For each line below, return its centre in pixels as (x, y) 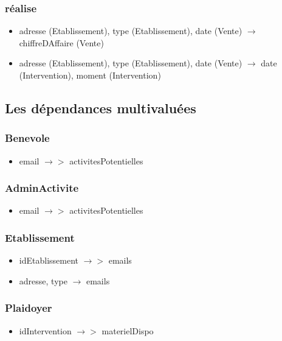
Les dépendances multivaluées (101, 107)
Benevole (27, 138)
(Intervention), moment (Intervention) (90, 75)
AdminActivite (42, 188)
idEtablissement (49, 260)
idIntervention (45, 330)
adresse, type (43, 280)
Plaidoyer (29, 308)
